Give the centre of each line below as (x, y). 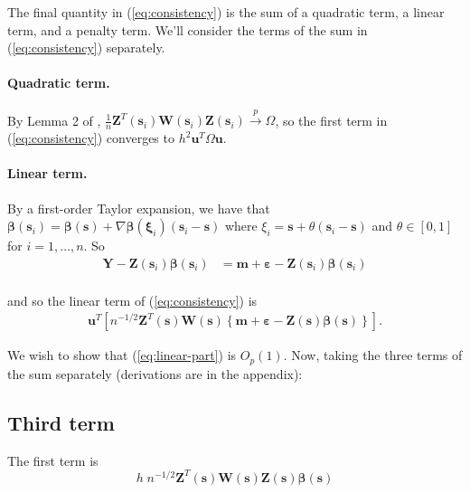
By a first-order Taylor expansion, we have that (139, 208)
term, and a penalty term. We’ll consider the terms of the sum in (188, 29)
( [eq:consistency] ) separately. (86, 47)
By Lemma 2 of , (54, 120)
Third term (61, 422)
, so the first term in (331, 120)
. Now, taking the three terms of (373, 355)
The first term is (53, 460)
